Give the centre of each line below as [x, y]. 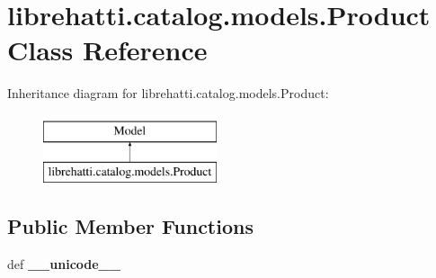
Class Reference [107, 50]
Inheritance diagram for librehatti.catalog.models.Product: [168, 93]
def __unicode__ [64, 264]
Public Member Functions [130, 226]
